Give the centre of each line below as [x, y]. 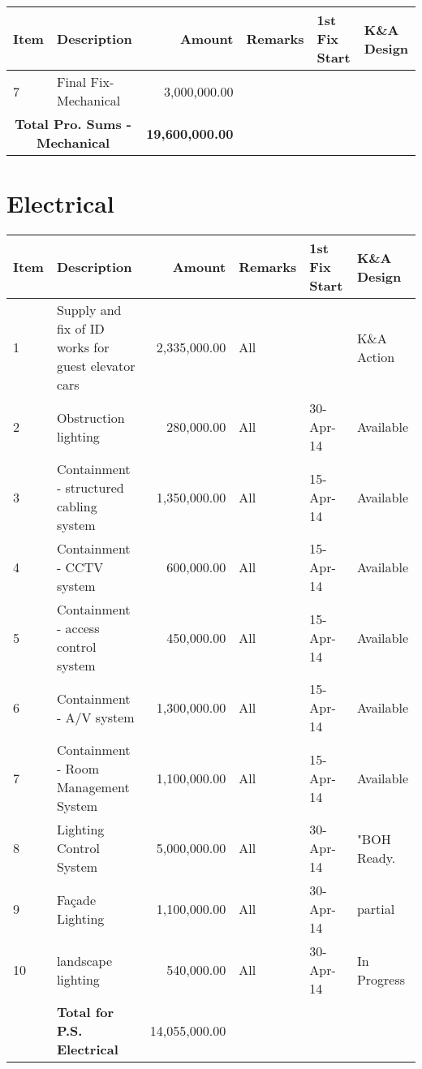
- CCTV [80, 567]
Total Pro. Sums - [73, 124]
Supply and [89, 310]
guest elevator [96, 366]
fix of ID [80, 329]
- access [78, 628]
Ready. [376, 857]
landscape [84, 960]
